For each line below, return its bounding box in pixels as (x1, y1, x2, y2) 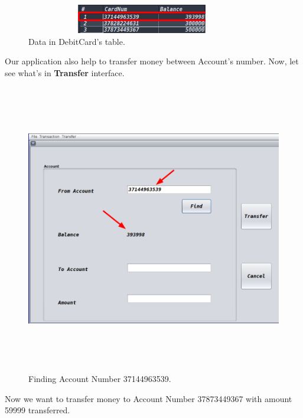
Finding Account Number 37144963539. (28, 372, 171, 384)
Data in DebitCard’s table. (28, 35, 125, 47)
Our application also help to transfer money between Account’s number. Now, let (5, 55, 299, 67)
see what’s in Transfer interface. (5, 66, 125, 79)
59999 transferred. (5, 404, 70, 416)
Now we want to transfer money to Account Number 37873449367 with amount (5, 392, 292, 404)
